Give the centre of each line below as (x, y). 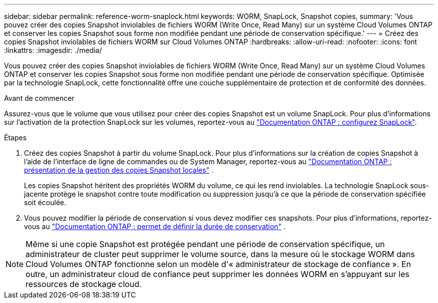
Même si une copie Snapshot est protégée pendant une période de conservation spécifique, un (205, 244)
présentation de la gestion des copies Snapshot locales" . (119, 170)
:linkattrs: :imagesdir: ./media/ (53, 50)
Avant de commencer (39, 98)
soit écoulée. (45, 202)
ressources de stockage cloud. (84, 284)
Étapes (15, 138)
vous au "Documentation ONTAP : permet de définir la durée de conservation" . (155, 226)
